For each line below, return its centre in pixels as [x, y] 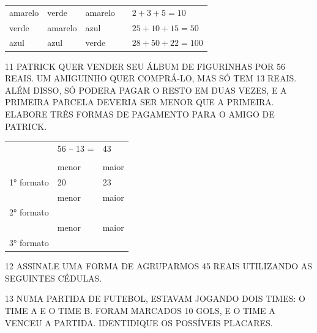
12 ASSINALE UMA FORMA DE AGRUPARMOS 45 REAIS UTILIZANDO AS [158, 266]
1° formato [29, 181]
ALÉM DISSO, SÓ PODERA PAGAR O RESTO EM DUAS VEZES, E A [146, 90]
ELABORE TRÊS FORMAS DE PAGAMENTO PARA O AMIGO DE [140, 114]
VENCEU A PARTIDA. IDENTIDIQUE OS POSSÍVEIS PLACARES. [139, 322]
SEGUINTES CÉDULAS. [54, 278]
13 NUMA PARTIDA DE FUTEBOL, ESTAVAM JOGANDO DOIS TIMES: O [155, 298]
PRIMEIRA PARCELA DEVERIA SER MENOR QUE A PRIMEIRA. [140, 102]
